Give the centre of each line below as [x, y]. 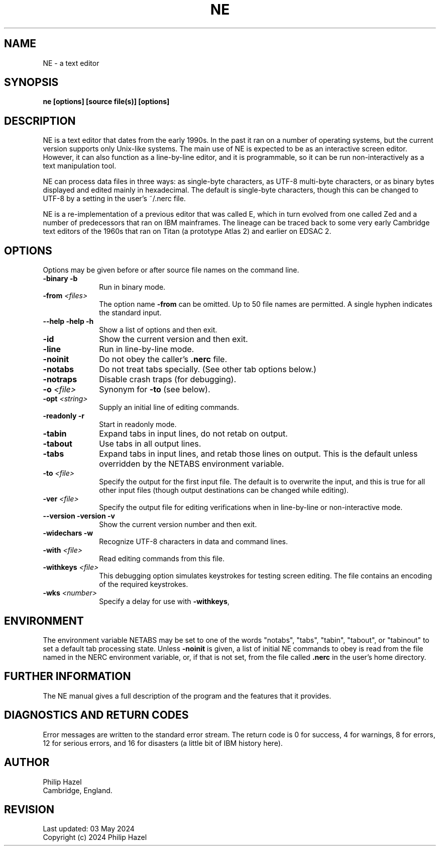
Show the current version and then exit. [174, 339]
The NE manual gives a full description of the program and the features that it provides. [187, 696]
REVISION [29, 809]
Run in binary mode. [132, 287]
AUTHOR [27, 762]
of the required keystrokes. [144, 584]
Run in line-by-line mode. [147, 349]
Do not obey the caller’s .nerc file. [163, 359]
